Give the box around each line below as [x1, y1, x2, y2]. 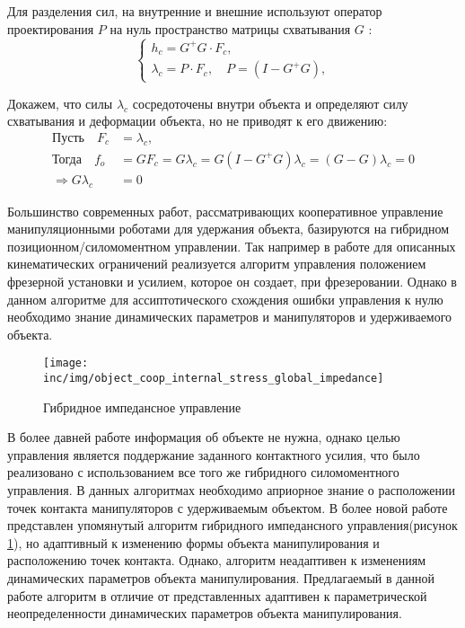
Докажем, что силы [7, 93, 113, 112]
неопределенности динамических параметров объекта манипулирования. [7, 604, 402, 623]
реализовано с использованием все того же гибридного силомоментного [7, 463, 399, 482]
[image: [43, 357, 89, 370]
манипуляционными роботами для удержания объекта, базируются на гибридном [7, 219, 450, 238]
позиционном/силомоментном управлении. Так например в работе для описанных [7, 236, 456, 255]
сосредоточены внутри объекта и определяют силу [132, 93, 408, 112]
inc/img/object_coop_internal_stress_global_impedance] [43, 372, 384, 385]
